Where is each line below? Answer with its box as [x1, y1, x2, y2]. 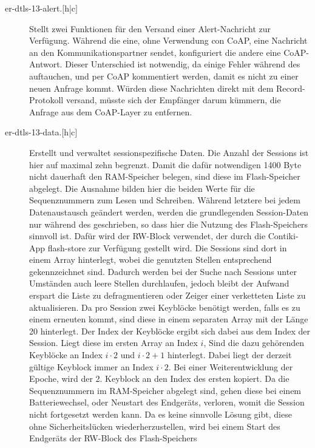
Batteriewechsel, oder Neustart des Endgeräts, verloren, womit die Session [29, 396, 305, 409]
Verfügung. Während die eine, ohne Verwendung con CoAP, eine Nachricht [29, 34, 308, 47]
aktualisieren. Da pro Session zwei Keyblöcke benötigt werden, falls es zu [29, 300, 300, 313]
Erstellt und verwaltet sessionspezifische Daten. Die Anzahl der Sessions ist [29, 146, 309, 158]
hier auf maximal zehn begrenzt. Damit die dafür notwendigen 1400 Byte [29, 158, 302, 171]
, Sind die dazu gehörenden [203, 336, 305, 349]
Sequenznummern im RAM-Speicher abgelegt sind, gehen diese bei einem [29, 384, 302, 396]
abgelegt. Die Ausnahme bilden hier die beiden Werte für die [29, 182, 255, 194]
